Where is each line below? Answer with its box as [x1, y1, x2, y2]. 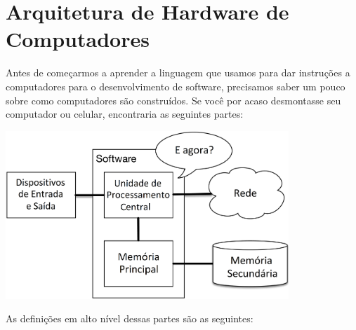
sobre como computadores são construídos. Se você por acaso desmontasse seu [6, 92, 341, 107]
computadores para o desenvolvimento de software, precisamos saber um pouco [6, 78, 345, 93]
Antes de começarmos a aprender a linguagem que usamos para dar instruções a [6, 65, 350, 80]
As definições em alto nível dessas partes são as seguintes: [6, 311, 253, 326]
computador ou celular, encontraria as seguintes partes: [6, 106, 244, 121]
